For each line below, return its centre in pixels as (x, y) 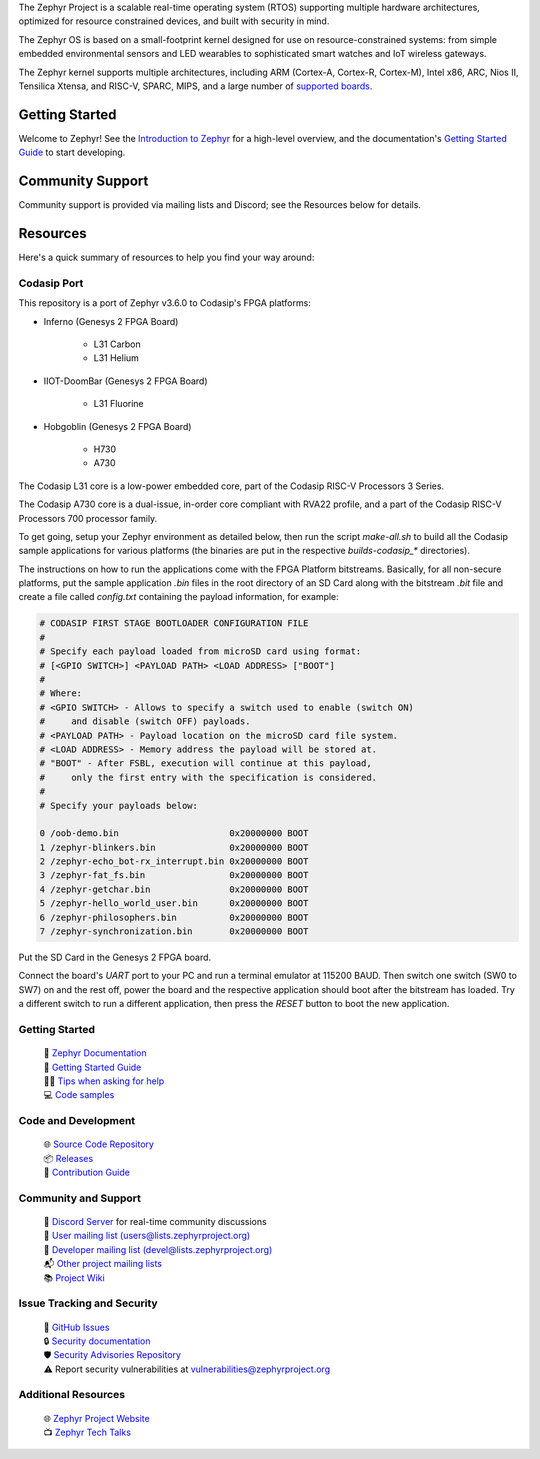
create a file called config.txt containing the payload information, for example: (178, 597)
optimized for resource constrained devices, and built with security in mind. (174, 21)
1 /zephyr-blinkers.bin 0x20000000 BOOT (174, 847)
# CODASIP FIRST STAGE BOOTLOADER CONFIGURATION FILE (174, 623)
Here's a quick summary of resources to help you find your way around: (166, 257)
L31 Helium (116, 358)
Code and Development (77, 1121)
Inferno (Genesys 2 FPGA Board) (111, 321)
